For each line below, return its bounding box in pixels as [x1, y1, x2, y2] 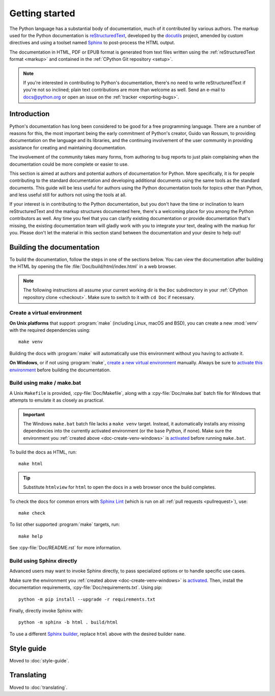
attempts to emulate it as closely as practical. [9, 397, 104, 404]
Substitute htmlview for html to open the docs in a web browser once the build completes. [23, 484, 216, 490]
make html [18, 461, 43, 467]
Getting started [9, 8, 75, 19]
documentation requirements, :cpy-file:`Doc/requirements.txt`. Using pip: [9, 584, 162, 591]
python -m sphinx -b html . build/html [18, 620, 118, 625]
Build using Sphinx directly [9, 557, 77, 564]
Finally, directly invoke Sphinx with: [9, 607, 84, 613]
